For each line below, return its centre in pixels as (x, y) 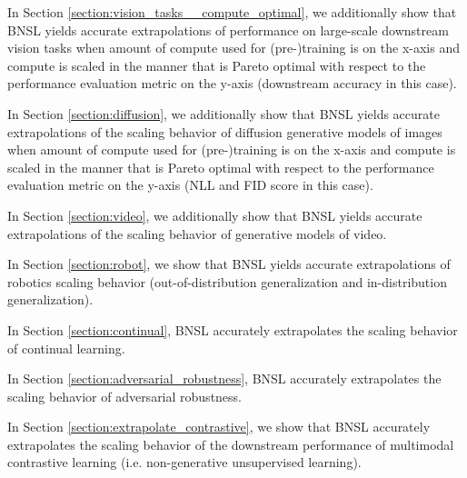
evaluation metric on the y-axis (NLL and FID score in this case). (190, 185)
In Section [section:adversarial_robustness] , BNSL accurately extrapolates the (224, 378)
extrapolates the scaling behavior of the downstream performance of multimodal (231, 444)
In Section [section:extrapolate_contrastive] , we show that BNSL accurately (219, 427)
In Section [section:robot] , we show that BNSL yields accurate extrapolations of (229, 264)
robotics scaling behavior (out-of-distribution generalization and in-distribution (227, 281)
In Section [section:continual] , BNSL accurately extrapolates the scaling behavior (233, 329)
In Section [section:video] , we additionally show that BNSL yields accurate (215, 215)
